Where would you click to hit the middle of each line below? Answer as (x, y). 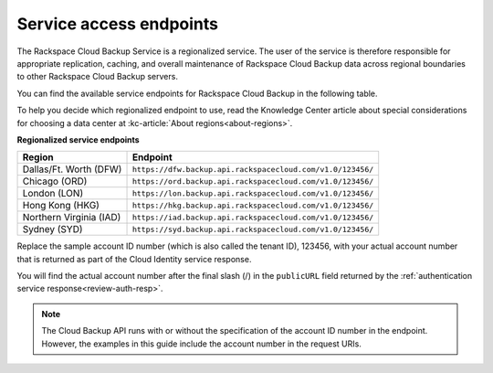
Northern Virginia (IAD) (72, 218)
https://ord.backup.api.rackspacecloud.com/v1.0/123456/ (253, 181)
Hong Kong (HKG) (61, 206)
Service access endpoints (118, 24)
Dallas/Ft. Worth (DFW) (72, 169)
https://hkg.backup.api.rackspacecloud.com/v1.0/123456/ (253, 205)
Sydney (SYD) (52, 229)
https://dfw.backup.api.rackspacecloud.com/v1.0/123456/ (253, 169)
